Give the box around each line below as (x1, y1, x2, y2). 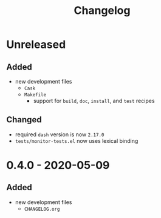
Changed (6, 114, 42, 125)
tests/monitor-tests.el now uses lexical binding (15, 137, 139, 144)
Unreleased (6, 38, 66, 51)
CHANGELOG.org (24, 206, 60, 212)
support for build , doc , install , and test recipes (33, 97, 155, 104)
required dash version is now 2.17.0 (15, 131, 104, 138)
